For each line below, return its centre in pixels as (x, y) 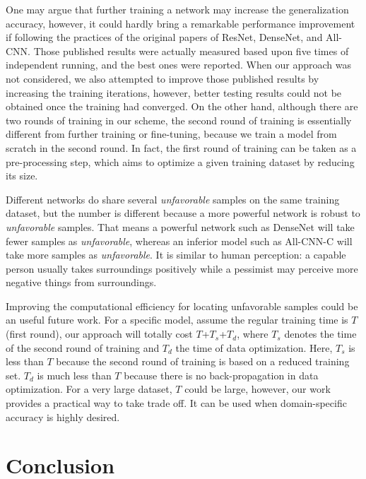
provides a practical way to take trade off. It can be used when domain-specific (176, 403)
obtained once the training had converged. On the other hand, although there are (182, 106)
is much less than (74, 375)
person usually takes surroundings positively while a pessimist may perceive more (182, 268)
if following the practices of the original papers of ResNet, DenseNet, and (164, 37)
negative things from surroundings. (81, 282)
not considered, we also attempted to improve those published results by (163, 78)
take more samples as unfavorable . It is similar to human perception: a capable (176, 255)
